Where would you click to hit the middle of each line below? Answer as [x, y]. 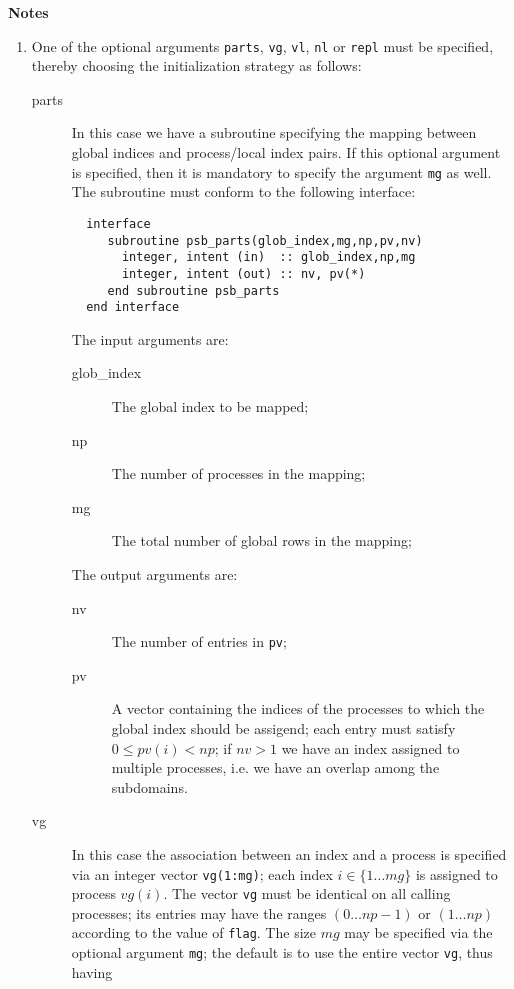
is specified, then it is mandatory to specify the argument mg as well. [281, 171]
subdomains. [149, 786]
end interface [133, 307]
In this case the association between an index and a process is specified [289, 853]
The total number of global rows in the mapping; [261, 540]
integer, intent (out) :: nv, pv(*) [243, 273]
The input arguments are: [150, 338]
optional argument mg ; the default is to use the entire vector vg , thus [282, 952]
